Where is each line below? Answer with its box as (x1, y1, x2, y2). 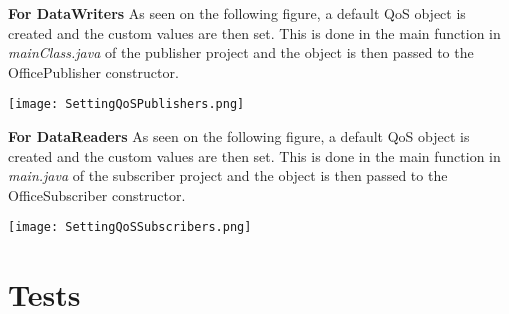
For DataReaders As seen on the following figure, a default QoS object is (8, 126, 470, 147)
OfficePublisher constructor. (8, 61, 179, 82)
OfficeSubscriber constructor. (8, 184, 186, 205)
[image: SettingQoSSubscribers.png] (8, 220, 252, 235)
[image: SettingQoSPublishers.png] (8, 97, 245, 112)
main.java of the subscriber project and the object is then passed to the (8, 165, 448, 186)
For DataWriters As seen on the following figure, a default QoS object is (8, 3, 466, 23)
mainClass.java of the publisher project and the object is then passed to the (8, 42, 474, 63)
